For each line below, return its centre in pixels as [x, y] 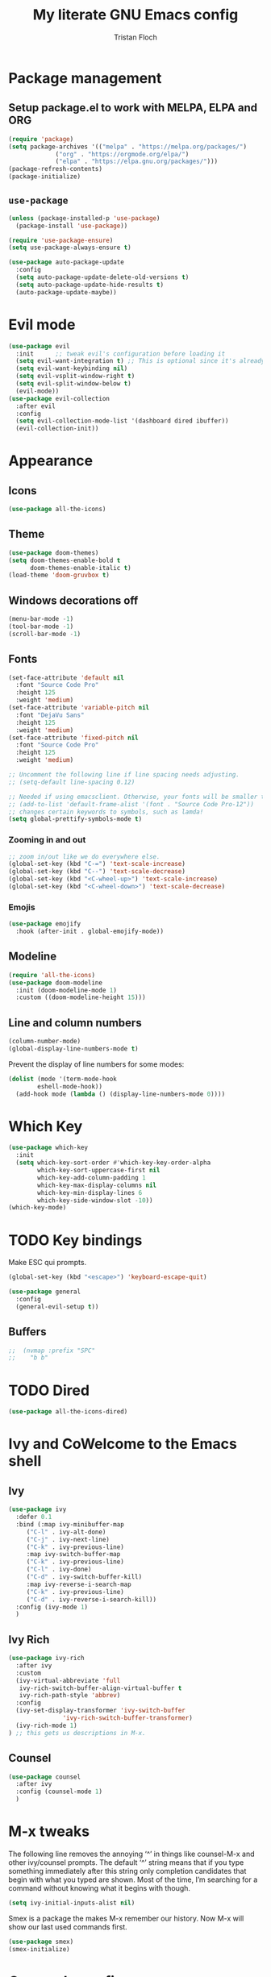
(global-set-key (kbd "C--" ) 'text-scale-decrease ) [97, 872]
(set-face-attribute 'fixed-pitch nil [73, 738]
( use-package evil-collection [59, 398]
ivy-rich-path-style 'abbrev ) [70, 1696]
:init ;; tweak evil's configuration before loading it [121, 354]
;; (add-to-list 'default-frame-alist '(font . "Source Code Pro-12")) [131, 804]
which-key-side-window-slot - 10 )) [95, 1200]
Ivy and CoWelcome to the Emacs [123, 1444]
